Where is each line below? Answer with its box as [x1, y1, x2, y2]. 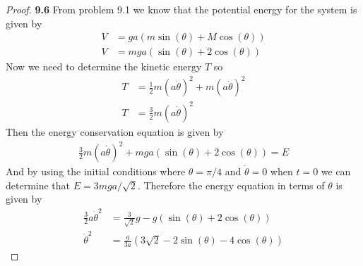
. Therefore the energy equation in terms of [137, 177, 325, 192]
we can [321, 164, 351, 179]
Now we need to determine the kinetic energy [6, 59, 202, 74]
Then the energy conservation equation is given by [6, 124, 224, 139]
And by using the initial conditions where [6, 164, 186, 179]
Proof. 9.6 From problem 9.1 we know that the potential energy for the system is [6, 2, 357, 16]
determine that [6, 177, 71, 192]
